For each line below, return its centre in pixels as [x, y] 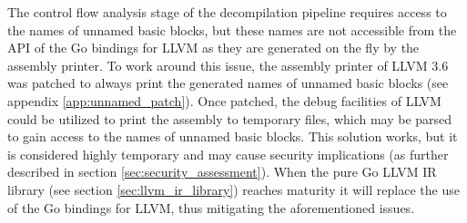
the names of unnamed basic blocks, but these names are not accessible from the [232, 29]
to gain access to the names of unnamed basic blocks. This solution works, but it [233, 136]
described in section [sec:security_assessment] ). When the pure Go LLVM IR [222, 172]
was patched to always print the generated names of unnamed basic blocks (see [228, 83]
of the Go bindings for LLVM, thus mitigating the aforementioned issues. [211, 207]
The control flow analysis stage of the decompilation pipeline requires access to [227, 12]
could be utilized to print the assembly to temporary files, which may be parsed [230, 118]
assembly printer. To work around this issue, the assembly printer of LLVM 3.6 [228, 65]
